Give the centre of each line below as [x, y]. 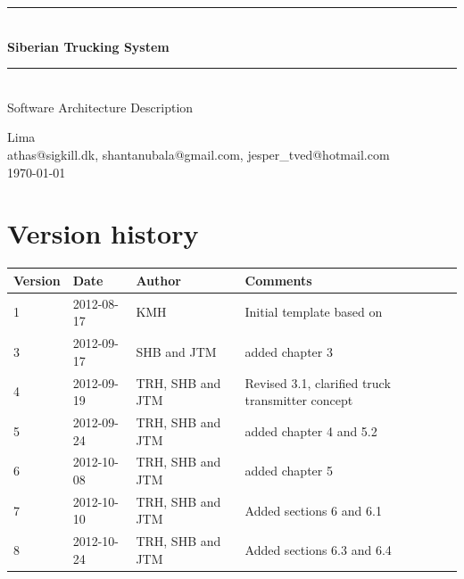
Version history [103, 233]
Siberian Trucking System [88, 46]
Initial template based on [314, 312]
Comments [278, 280]
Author [158, 280]
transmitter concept [299, 400]
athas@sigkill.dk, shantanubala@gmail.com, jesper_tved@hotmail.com [199, 154]
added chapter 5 [289, 471]
